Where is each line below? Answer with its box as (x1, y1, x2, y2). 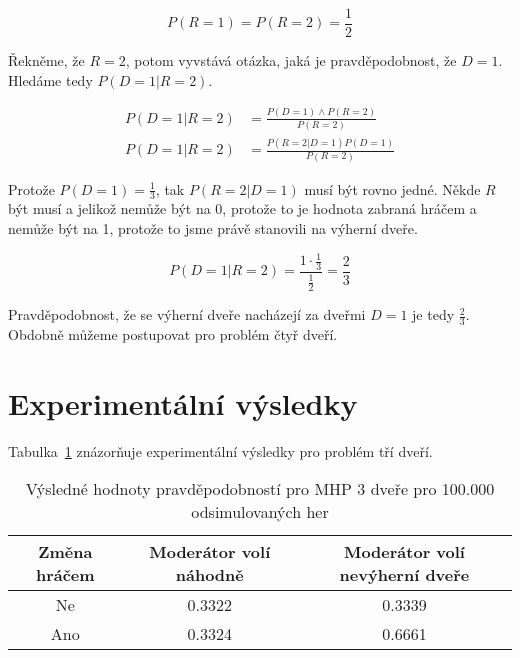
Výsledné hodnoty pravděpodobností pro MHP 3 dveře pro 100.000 (25, 477, 495, 501)
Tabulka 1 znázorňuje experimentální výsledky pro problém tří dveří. (8, 440, 433, 461)
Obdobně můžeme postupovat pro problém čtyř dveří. (8, 323, 338, 344)
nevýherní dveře (339, 563, 470, 587)
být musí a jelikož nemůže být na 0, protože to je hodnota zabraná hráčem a (8, 198, 477, 219)
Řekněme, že (8, 50, 85, 71)
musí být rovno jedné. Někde (304, 178, 481, 199)
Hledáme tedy (8, 69, 93, 90)
